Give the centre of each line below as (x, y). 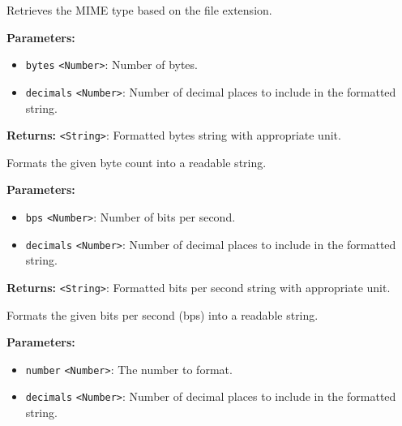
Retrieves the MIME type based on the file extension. (139, 10)
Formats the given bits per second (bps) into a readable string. (163, 314)
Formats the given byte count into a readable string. (137, 162)
